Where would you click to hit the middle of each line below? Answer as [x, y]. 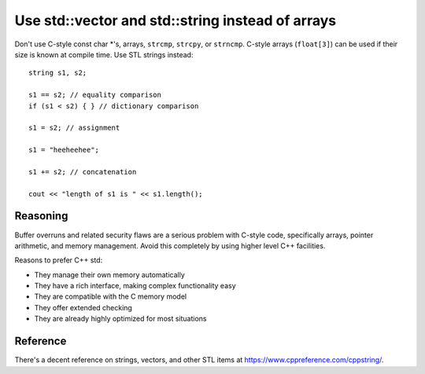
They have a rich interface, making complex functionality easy [135, 286]
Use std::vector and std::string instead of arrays [176, 20]
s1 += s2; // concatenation [83, 172]
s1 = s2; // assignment [74, 128]
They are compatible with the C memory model [111, 297]
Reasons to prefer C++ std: [59, 260]
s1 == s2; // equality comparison [95, 95]
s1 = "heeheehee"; [64, 150]
